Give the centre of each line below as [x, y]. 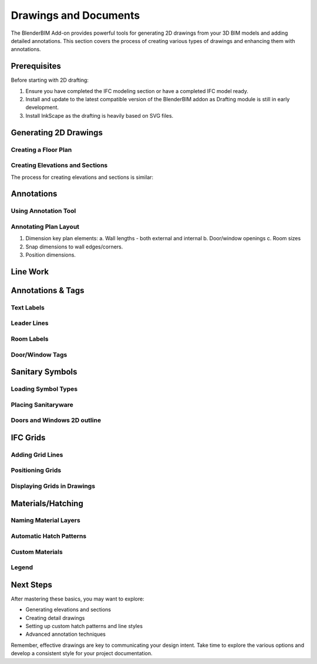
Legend [22, 567]
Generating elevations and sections [68, 610]
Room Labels [30, 338]
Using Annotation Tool [43, 211]
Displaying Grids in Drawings [53, 486]
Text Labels [28, 307]
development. [42, 107]
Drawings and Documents [75, 15]
